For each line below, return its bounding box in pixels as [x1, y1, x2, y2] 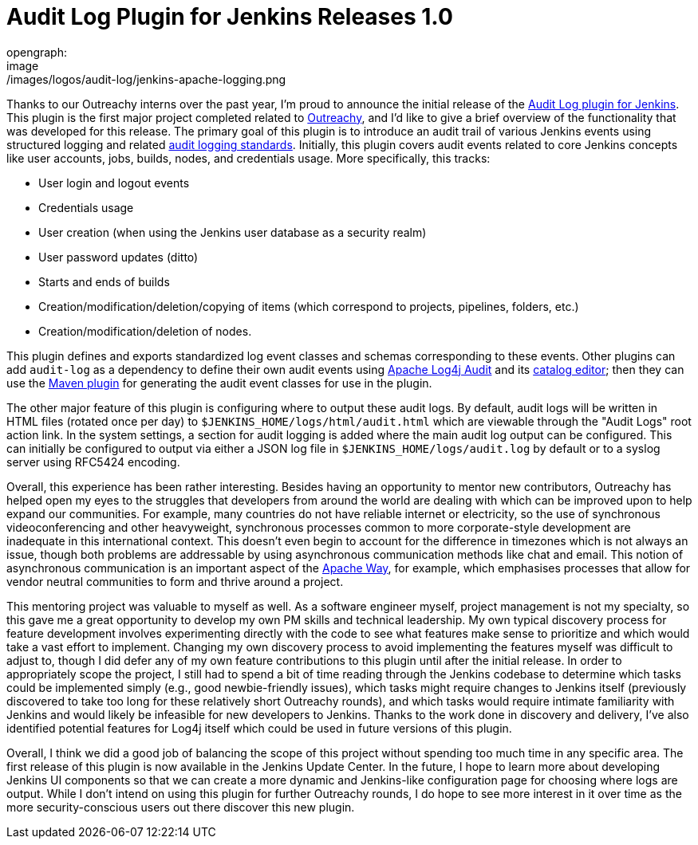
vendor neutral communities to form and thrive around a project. [6, 574, 344, 588]
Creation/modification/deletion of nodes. [38, 324, 252, 338]
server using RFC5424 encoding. [6, 454, 180, 469]
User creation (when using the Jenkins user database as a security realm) [38, 225, 427, 239]
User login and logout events [38, 175, 190, 190]
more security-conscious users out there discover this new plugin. [6, 800, 355, 814]
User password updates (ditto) [38, 250, 199, 264]
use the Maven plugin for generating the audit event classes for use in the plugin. [6, 375, 432, 390]
